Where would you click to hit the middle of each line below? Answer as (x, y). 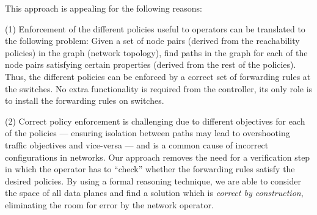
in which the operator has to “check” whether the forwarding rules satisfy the (150, 169)
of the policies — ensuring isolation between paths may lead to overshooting (148, 133)
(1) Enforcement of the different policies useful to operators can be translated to (155, 28)
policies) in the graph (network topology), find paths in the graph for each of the (156, 52)
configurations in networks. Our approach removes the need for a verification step (158, 157)
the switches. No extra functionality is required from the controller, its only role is (159, 88)
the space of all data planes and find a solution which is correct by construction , (154, 193)
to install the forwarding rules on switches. (85, 100)
